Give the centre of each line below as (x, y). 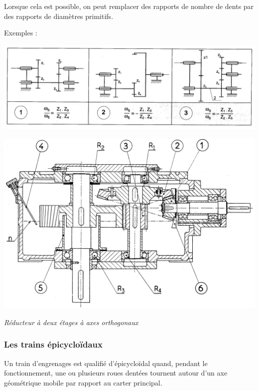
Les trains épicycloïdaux (53, 344)
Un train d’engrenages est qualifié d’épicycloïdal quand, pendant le (106, 363)
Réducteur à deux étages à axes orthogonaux (71, 322)
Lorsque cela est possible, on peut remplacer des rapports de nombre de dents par (129, 6)
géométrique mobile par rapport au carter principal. (83, 382)
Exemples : (21, 33)
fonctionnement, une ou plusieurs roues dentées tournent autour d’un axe (116, 373)
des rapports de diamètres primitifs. (59, 16)
